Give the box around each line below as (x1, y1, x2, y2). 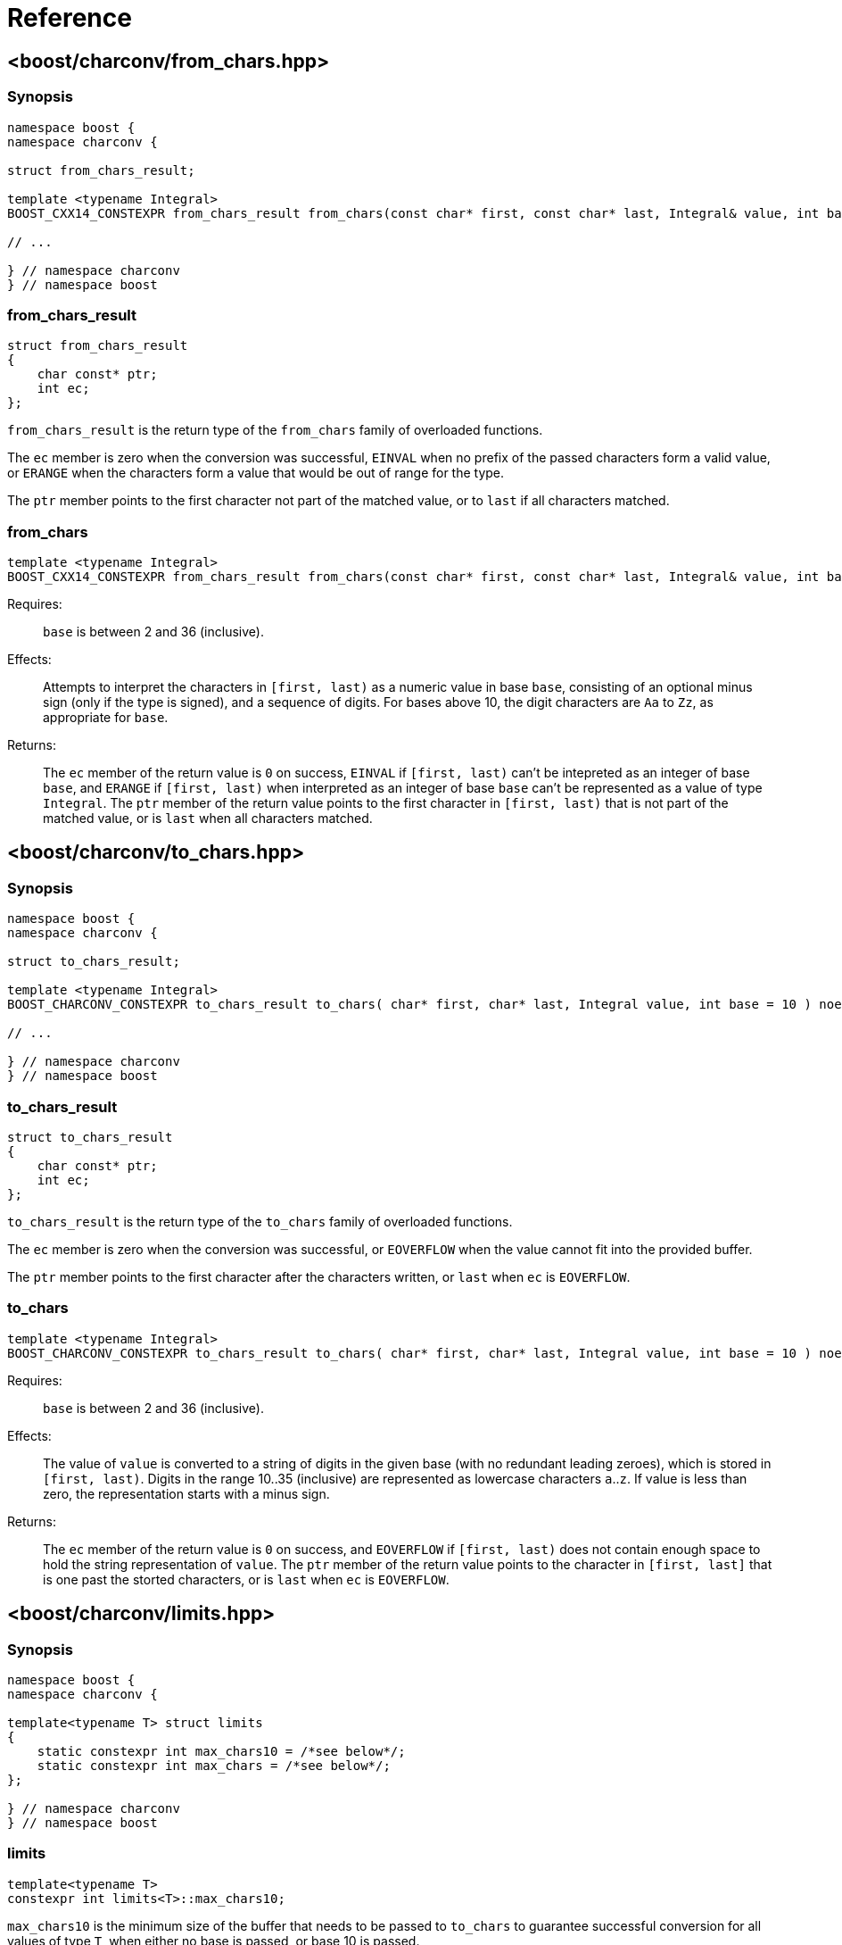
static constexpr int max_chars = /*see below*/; (37, 1758, 391, 1773)
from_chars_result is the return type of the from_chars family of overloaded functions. (7, 422, 543, 438)
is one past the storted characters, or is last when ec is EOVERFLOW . (43, 1571, 450, 1587)
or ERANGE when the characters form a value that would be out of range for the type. (7, 465, 505, 481)
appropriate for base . (43, 710, 169, 726)
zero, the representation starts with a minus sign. (43, 1485, 330, 1501)
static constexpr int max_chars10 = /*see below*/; (37, 1743, 406, 1758)
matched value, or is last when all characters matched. (43, 810, 373, 827)
